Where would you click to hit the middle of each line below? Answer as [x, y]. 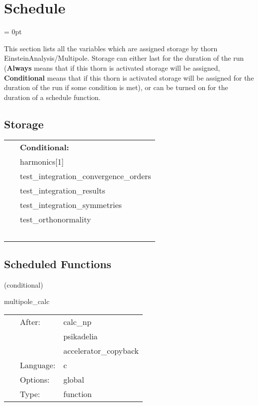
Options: [35, 379]
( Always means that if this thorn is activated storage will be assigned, [112, 67]
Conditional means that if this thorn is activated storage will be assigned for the [129, 77]
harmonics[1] [42, 162]
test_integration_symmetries [71, 205]
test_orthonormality [55, 219]
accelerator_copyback [101, 350]
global [74, 379]
